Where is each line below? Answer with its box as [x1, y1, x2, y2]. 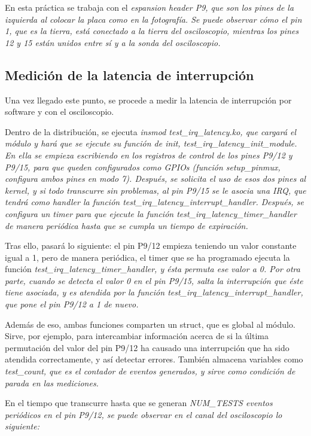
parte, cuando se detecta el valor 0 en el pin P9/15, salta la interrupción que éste [5, 274, 303, 286]
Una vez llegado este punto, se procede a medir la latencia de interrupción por [5, 93, 292, 106]
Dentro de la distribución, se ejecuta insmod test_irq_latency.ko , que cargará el [5, 125, 297, 138]
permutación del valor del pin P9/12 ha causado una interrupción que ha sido [5, 341, 289, 353]
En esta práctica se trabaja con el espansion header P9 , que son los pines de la [5, 1, 294, 13]
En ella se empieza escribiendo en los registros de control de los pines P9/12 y [5, 148, 292, 161]
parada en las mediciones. [5, 376, 99, 389]
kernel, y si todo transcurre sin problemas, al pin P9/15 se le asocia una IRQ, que [5, 184, 306, 196]
